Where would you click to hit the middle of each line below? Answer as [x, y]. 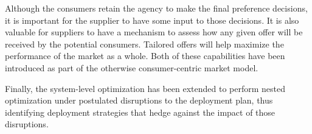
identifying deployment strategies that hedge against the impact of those [140, 112]
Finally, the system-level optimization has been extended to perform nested [145, 88]
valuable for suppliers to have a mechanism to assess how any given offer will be [154, 32]
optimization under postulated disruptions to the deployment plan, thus [139, 100]
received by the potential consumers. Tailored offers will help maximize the [144, 44]
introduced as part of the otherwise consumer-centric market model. [132, 67]
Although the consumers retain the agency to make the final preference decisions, [156, 8]
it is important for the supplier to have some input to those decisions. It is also [152, 20]
